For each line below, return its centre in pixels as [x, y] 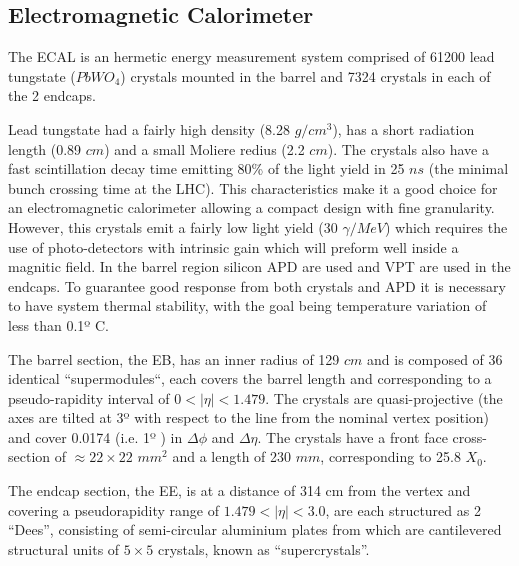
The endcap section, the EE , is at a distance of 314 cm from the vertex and [239, 490]
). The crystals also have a [408, 148]
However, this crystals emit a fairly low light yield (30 [173, 226]
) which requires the [446, 226]
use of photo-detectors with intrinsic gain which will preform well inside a [233, 246]
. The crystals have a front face [352, 436]
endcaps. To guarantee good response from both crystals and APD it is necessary [257, 285]
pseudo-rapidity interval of [89, 397]
